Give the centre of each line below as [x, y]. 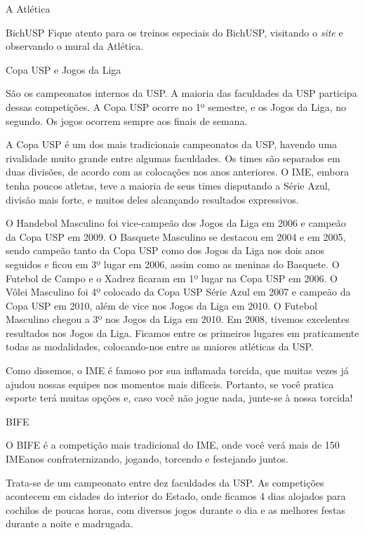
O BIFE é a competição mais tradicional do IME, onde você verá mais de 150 [173, 445]
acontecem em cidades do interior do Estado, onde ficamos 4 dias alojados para [176, 496]
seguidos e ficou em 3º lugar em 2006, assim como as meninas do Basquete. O [173, 264]
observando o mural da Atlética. [75, 46]
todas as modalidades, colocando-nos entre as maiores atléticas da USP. [160, 346]
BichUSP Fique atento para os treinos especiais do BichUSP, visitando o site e [174, 32]
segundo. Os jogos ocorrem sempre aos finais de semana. [127, 120]
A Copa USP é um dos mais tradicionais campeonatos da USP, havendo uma [172, 144]
